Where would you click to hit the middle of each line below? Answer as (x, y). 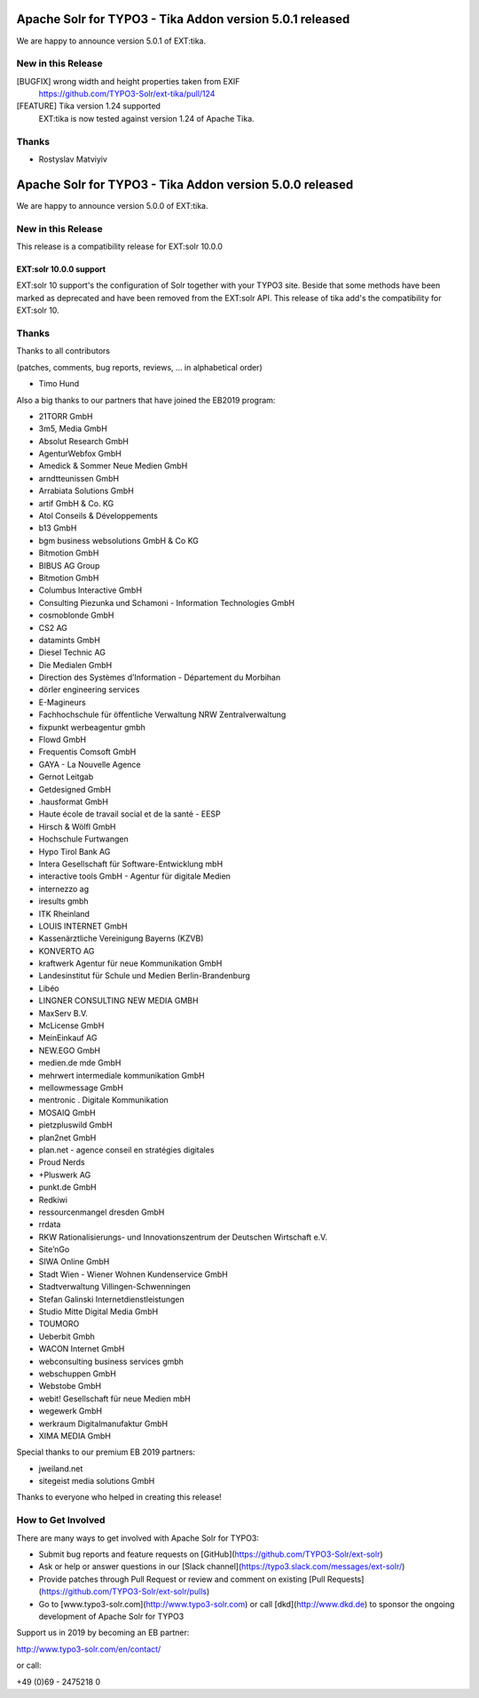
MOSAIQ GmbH (67, 1112)
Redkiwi (53, 1200)
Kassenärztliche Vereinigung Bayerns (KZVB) (121, 938)
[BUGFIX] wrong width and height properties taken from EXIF (128, 81)
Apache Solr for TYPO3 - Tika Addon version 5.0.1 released (183, 19)
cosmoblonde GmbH (76, 615)
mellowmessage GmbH (81, 1088)
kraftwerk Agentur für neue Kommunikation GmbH (130, 963)
